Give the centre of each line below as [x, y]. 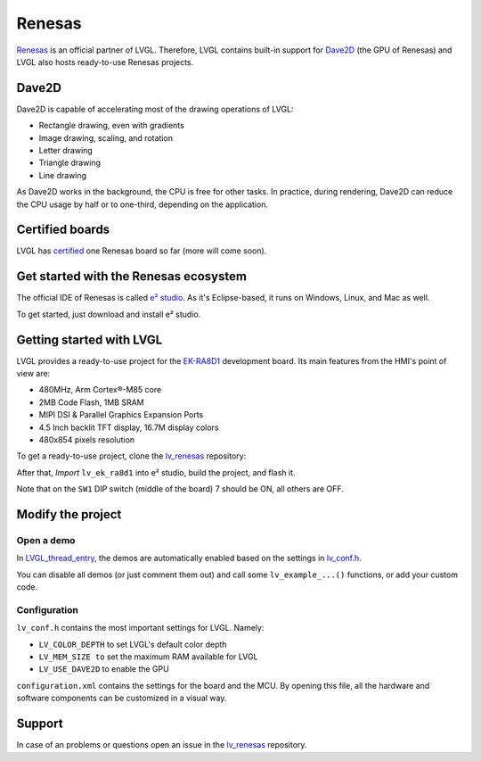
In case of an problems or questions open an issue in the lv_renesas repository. [162, 745]
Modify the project [69, 514]
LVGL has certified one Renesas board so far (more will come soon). [142, 251]
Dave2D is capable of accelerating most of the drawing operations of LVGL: [155, 109]
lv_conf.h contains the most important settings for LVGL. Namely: [140, 628]
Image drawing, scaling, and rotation [106, 137]
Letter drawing [65, 151]
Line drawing [63, 175]
